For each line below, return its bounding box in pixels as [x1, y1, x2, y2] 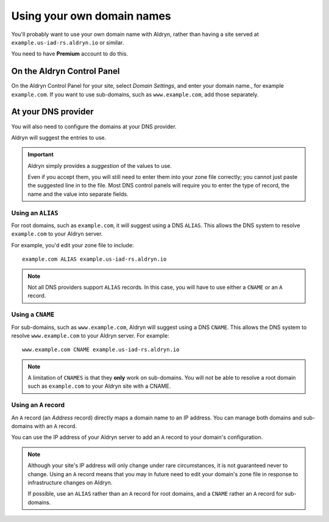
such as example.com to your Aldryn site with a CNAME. [27, 382, 171, 390]
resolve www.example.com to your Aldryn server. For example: [11, 332, 170, 339]
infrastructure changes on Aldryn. [27, 479, 113, 486]
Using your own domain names [11, 9, 172, 23]
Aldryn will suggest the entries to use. [11, 134, 107, 141]
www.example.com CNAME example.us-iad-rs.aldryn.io [22, 346, 180, 353]
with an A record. [34, 422, 77, 430]
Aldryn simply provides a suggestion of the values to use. [27, 162, 172, 169]
